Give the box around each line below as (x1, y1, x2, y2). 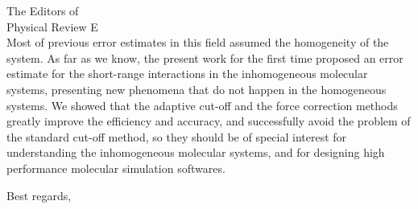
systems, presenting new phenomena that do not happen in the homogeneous (6, 80, 387, 97)
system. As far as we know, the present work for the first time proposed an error (6, 49, 404, 66)
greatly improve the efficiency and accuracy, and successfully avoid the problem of (6, 113, 411, 129)
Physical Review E (6, 18, 98, 35)
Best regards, (6, 186, 72, 203)
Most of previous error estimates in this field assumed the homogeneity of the (6, 34, 389, 51)
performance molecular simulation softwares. (6, 159, 226, 176)
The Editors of (6, 2, 79, 18)
